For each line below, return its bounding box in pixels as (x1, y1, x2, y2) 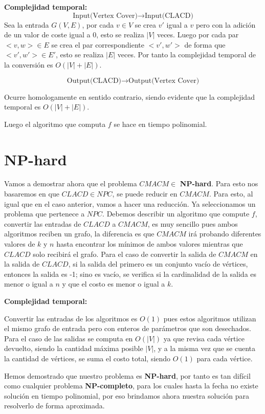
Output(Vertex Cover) (128, 77, 200, 84)
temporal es (4, 101, 41, 112)
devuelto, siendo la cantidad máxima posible (4, 343, 143, 354)
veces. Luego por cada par (157, 29, 239, 40)
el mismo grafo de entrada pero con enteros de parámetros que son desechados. (4, 323, 251, 334)
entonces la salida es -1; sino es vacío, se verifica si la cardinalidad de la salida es (4, 268, 257, 279)
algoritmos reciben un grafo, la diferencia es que (4, 228, 154, 239)
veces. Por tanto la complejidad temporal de (117, 49, 256, 60)
